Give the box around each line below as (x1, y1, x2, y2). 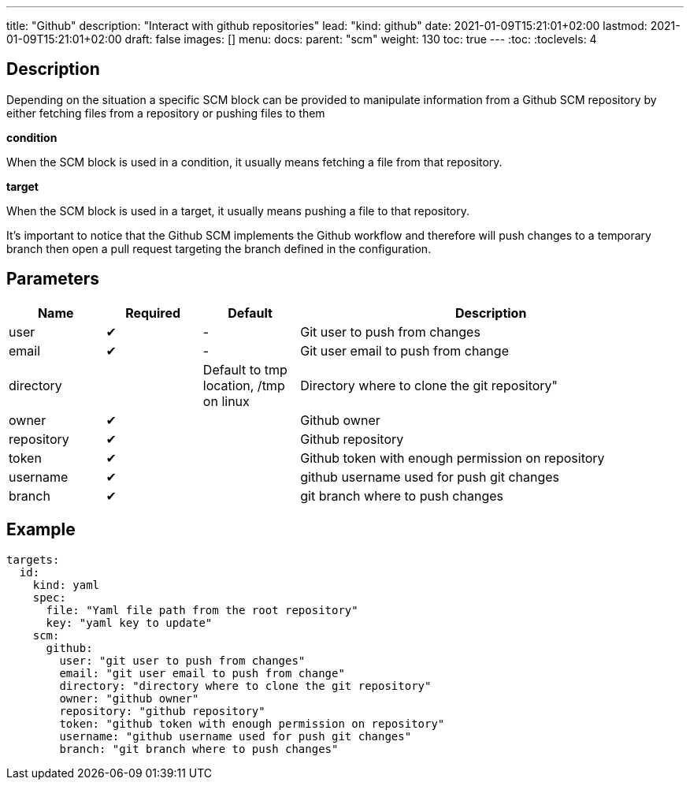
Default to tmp (202, 361, 287, 378)
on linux (202, 393, 250, 409)
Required (125, 304, 181, 321)
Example (6, 520, 76, 540)
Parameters (6, 269, 99, 289)
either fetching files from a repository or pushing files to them (6, 106, 325, 120)
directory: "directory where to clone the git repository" (59, 679, 432, 692)
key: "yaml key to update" (46, 616, 213, 629)
